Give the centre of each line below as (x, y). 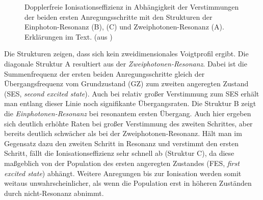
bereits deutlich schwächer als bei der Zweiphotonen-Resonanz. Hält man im (123, 133)
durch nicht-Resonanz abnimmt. (54, 193)
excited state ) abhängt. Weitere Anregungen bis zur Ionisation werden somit (123, 173)
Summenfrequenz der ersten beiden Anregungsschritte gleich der (104, 73)
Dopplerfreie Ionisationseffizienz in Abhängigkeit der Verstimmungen (132, 7)
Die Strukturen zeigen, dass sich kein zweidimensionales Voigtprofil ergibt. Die (126, 54)
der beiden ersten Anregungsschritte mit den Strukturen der (119, 16)
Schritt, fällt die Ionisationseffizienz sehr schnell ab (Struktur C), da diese (119, 153)
